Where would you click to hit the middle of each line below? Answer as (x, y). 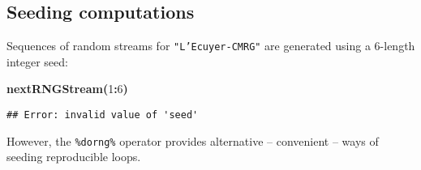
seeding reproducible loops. (74, 157)
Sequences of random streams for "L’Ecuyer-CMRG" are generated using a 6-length (211, 46)
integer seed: (37, 61)
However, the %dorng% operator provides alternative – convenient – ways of (193, 140)
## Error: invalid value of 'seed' (103, 115)
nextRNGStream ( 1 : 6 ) (67, 89)
